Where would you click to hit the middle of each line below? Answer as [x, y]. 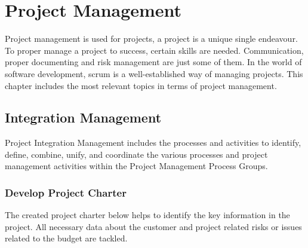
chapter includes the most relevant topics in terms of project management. [141, 85]
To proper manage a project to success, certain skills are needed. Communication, [154, 50]
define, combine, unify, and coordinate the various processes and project [136, 154]
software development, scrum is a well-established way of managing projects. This [154, 73]
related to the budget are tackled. [66, 238]
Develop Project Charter [66, 192]
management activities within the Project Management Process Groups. [136, 166]
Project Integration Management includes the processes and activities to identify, [153, 143]
